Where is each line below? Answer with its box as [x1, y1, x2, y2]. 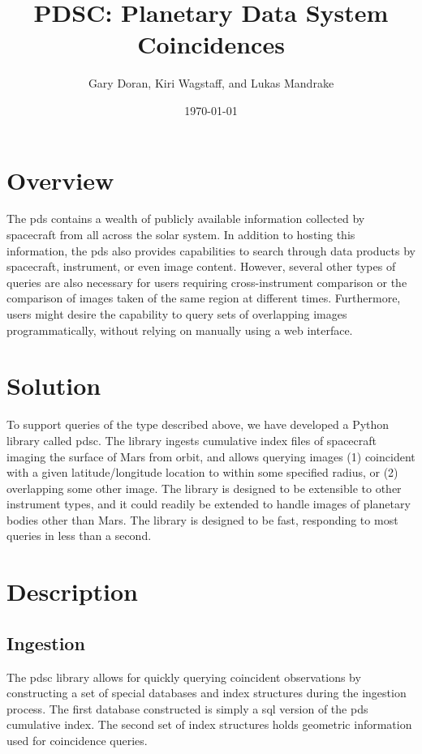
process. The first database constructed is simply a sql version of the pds [6, 700, 368, 717]
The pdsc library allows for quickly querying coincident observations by [6, 668, 361, 685]
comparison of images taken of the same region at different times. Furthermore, [6, 289, 401, 306]
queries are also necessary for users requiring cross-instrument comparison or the [6, 273, 407, 290]
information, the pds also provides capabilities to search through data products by [6, 242, 416, 259]
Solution [6, 369, 101, 402]
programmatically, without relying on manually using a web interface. [6, 321, 353, 338]
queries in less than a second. [6, 527, 152, 544]
